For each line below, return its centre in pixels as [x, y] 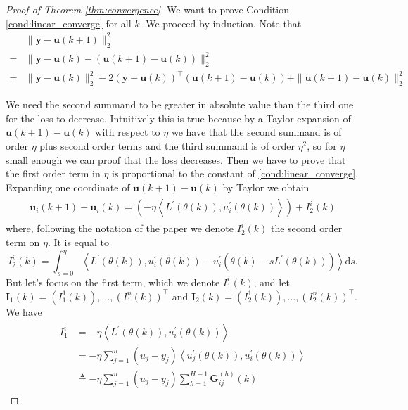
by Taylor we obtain [266, 187]
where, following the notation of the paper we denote [120, 228]
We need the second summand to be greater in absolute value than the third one [180, 104]
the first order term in [53, 173]
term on [23, 242]
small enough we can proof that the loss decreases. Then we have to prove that [176, 159]
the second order [306, 228]
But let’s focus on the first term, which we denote [113, 282]
